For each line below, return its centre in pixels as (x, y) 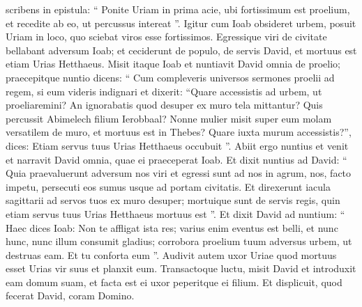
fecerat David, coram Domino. (70, 296)
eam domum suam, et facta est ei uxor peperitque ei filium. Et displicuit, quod (174, 282)
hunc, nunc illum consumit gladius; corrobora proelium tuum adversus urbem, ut (179, 241)
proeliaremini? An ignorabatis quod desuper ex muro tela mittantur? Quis (164, 105)
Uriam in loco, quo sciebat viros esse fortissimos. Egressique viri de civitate (166, 37)
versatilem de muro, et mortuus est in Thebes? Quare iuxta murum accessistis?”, (179, 132)
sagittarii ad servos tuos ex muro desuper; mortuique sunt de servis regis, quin (173, 200)
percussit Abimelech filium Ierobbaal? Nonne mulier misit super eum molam (169, 118)
